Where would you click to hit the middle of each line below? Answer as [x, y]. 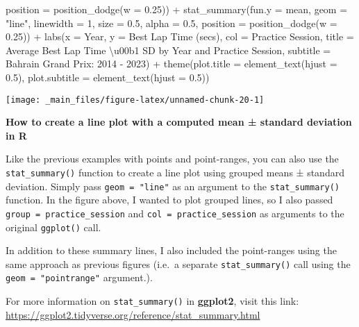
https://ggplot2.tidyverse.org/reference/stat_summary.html [133, 314]
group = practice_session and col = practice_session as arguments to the [175, 213]
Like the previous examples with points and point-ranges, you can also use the [172, 159]
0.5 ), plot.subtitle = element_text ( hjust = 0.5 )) [108, 77]
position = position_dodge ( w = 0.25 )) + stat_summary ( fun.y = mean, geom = [177, 9]
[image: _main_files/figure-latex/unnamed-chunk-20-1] [135, 100]
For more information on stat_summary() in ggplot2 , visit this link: [152, 301]
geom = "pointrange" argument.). [79, 277]
